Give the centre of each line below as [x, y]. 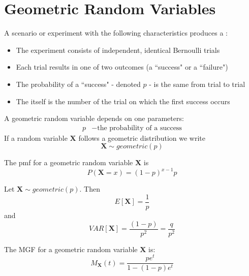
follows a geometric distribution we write [142, 137]
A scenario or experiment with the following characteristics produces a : [116, 33]
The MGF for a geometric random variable [71, 249]
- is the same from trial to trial [197, 84]
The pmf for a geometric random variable [69, 162]
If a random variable [36, 137]
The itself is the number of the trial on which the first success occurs [123, 101]
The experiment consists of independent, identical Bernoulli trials [118, 50]
